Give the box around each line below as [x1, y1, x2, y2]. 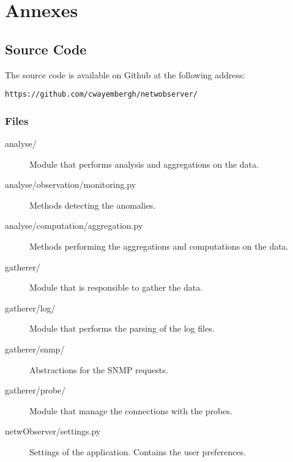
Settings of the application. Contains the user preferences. [29, 445, 246, 458]
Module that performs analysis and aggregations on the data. [29, 157, 259, 170]
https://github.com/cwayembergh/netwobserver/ [5, 90, 198, 99]
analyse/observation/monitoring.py [5, 178, 136, 191]
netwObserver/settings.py [5, 425, 101, 438]
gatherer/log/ [5, 301, 56, 314]
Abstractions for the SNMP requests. [29, 363, 168, 376]
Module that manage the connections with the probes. [29, 404, 232, 417]
